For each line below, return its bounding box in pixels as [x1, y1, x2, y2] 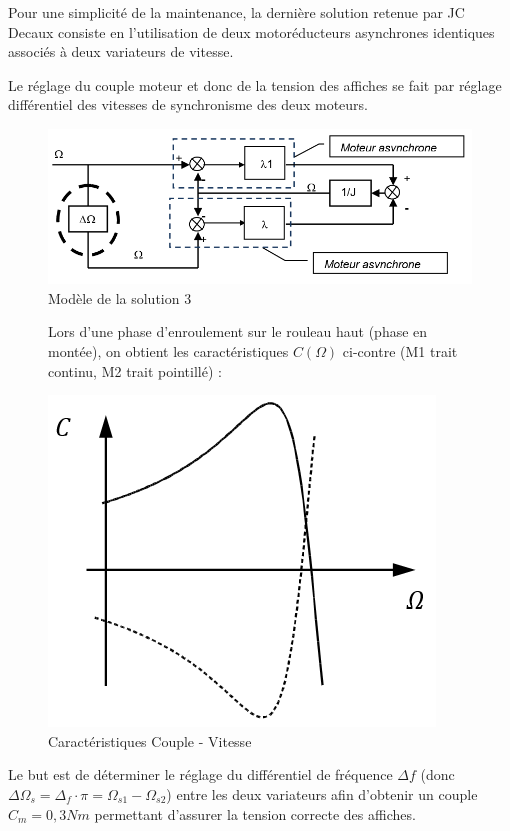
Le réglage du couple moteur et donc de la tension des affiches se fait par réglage [8, 74, 502, 95]
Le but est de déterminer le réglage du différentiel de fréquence [8, 764, 393, 785]
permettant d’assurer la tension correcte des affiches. [94, 803, 416, 824]
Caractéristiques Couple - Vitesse [48, 730, 252, 751]
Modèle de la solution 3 [48, 287, 192, 308]
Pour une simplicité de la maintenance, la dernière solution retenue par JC [8, 2, 465, 22]
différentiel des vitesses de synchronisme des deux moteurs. [8, 94, 369, 115]
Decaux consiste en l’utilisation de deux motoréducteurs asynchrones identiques [8, 21, 495, 42]
